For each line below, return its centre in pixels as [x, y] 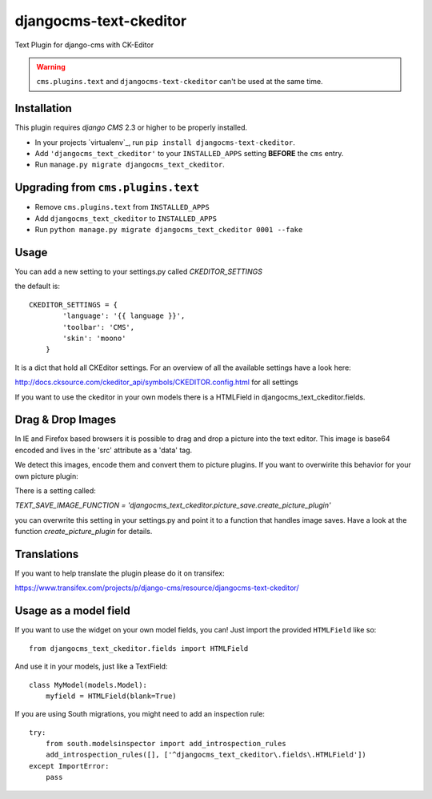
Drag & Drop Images [66, 420]
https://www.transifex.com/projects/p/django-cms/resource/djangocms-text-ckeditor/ [157, 588]
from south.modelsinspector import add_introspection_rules [166, 744]
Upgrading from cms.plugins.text [107, 188]
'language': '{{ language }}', [124, 316]
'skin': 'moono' [94, 338]
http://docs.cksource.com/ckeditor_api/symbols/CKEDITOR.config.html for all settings [157, 382]
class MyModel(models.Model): [88, 685]
